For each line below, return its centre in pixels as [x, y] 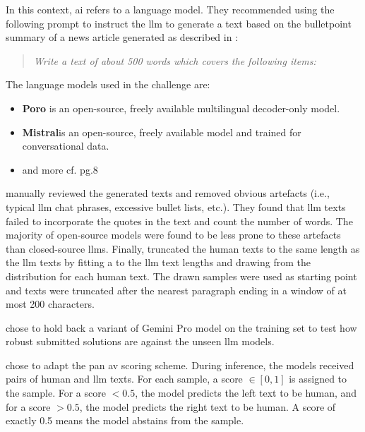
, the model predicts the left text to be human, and [246, 393]
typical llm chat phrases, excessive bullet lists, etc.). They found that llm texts [176, 206]
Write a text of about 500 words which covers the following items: [175, 60]
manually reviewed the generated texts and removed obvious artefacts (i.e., [168, 193]
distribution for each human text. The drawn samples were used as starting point [181, 276]
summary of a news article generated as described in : [122, 37]
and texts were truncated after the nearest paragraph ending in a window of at [176, 290]
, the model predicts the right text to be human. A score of [208, 406]
